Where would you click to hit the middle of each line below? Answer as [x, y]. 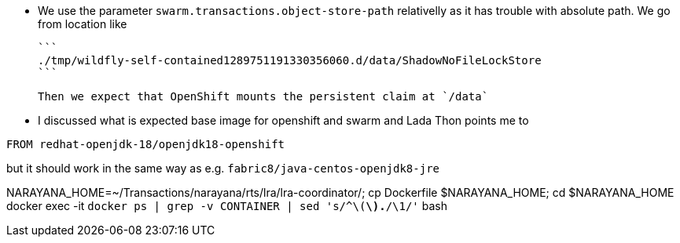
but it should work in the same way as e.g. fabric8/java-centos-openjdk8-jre [223, 168]
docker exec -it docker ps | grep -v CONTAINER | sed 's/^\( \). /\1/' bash [227, 206]
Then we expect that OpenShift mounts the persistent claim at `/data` [263, 96]
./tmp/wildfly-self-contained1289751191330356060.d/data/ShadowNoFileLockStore [290, 60]
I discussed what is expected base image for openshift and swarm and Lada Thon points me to [283, 120]
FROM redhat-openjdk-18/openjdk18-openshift [146, 144]
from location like [83, 24]
